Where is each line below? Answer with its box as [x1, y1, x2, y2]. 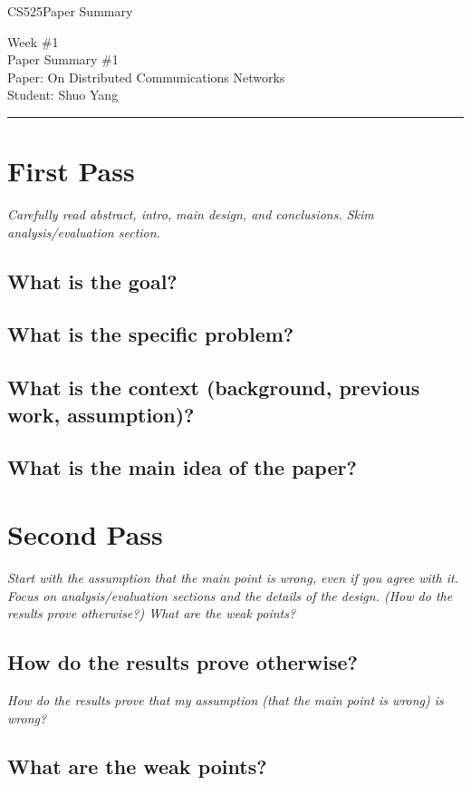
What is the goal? [7, 267, 178, 295]
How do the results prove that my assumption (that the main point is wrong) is [7, 690, 444, 709]
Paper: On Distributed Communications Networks [7, 67, 285, 86]
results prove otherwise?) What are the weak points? [7, 604, 296, 623]
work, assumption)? [7, 400, 195, 428]
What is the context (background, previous [7, 373, 420, 402]
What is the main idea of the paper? [7, 453, 357, 481]
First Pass [7, 152, 135, 189]
